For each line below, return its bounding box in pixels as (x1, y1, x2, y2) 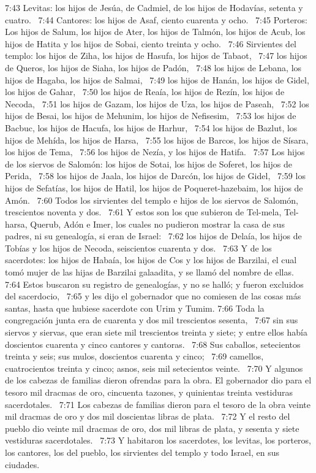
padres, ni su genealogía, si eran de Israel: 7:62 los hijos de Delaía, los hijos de (5, 229, 302, 242)
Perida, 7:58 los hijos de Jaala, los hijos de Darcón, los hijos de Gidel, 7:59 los (5, 169, 306, 182)
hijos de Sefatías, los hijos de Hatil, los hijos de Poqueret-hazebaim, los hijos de (5, 181, 303, 194)
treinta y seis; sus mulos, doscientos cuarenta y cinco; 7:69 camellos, (5, 350, 264, 363)
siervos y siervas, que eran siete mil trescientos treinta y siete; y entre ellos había (5, 326, 307, 339)
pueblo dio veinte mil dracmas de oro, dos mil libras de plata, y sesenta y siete (5, 421, 299, 434)
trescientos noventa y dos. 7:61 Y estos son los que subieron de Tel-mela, (5, 206, 282, 218)
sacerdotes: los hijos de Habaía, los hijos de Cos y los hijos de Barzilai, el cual (5, 253, 297, 266)
